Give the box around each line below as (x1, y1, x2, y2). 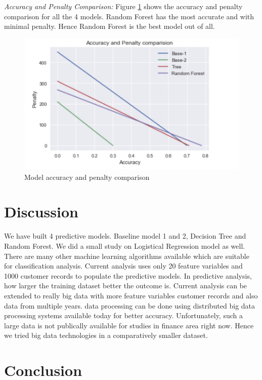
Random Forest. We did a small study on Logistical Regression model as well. (4, 240, 245, 251)
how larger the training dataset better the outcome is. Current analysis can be (4, 280, 247, 291)
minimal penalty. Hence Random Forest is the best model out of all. (4, 21, 215, 31)
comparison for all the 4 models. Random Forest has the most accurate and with (4, 11, 254, 21)
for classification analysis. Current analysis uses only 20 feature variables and (4, 260, 243, 271)
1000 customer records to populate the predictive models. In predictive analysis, (4, 270, 252, 281)
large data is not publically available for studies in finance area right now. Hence (4, 320, 254, 330)
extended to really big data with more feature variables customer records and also (4, 290, 258, 300)
